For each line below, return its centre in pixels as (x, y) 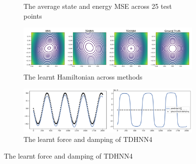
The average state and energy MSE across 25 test (98, 6)
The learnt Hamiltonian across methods (83, 76)
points (33, 15)
